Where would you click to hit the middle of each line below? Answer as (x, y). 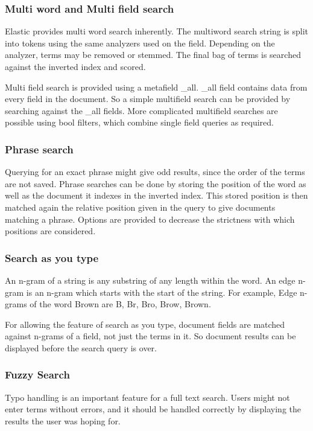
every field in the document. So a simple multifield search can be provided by (148, 99)
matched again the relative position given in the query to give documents (140, 207)
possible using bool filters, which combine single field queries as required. (139, 122)
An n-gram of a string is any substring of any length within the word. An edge (150, 280)
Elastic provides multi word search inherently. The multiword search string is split (157, 31)
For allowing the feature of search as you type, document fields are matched (145, 324)
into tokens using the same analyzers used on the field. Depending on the (140, 43)
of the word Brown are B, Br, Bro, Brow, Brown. (120, 304)
